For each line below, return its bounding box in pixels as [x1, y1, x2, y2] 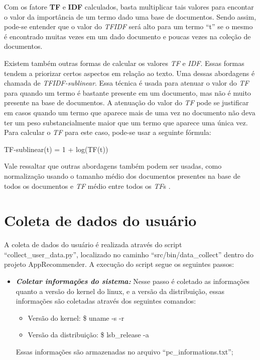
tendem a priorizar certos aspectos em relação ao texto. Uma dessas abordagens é [4, 67, 255, 78]
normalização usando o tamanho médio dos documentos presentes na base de [4, 170, 240, 181]
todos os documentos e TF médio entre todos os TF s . [4, 180, 171, 191]
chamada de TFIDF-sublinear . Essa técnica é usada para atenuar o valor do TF [4, 78, 249, 88]
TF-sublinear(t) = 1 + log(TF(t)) [4, 143, 108, 154]
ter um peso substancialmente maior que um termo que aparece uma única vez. [4, 117, 248, 127]
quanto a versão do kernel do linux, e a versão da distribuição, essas [16, 285, 224, 296]
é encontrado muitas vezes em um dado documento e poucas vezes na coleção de [4, 31, 251, 41]
